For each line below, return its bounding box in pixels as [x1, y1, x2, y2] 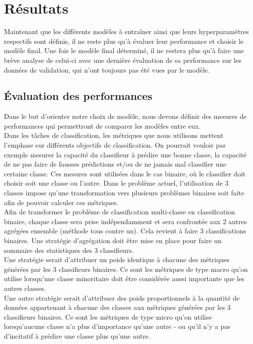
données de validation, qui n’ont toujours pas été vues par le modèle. [4, 64, 210, 75]
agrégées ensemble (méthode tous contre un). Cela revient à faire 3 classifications [4, 226, 246, 236]
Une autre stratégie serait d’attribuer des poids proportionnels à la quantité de [4, 292, 240, 303]
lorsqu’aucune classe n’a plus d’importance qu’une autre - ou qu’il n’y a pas [4, 321, 231, 331]
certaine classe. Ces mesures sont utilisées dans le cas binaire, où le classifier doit [4, 168, 246, 178]
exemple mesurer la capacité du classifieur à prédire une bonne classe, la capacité [4, 149, 247, 159]
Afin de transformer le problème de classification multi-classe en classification [4, 207, 235, 217]
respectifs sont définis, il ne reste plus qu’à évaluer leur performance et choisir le [4, 36, 244, 46]
